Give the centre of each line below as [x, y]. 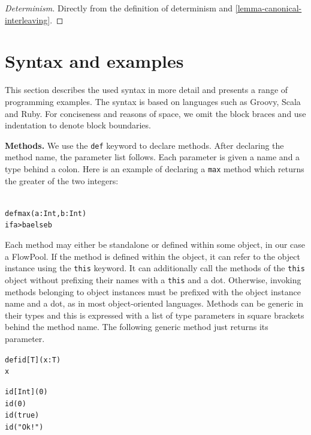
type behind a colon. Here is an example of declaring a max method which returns [155, 168]
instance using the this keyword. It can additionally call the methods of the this [155, 268]
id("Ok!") [24, 427]
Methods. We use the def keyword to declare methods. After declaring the [144, 145]
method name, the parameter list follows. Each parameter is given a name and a [153, 157]
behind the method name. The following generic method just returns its [137, 327]
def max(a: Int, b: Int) [46, 213]
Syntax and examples [94, 61]
